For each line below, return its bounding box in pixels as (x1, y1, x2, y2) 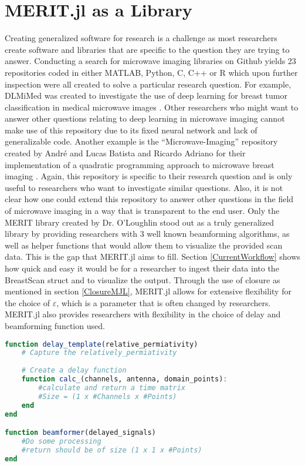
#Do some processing (21, 437, 101, 445)
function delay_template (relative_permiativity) (5, 340, 198, 348)
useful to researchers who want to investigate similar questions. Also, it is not (5, 181, 283, 193)
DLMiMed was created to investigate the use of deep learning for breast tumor (5, 89, 287, 102)
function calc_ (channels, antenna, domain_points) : (21, 375, 228, 384)
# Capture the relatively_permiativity (21, 348, 177, 357)
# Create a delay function (21, 366, 127, 375)
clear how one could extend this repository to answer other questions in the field (5, 193, 294, 205)
